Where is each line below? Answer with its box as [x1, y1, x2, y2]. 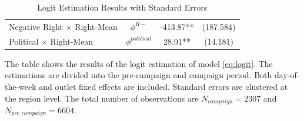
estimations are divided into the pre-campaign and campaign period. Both [5, 69, 272, 81]
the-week [5, 80, 36, 92]
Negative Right [9, 20, 63, 32]
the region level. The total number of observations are [5, 92, 199, 104]
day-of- [274, 69, 300, 81]
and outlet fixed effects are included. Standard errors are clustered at [39, 80, 288, 92]
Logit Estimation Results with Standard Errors [37, 1, 208, 13]
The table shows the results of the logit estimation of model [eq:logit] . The [5, 57, 273, 69]
